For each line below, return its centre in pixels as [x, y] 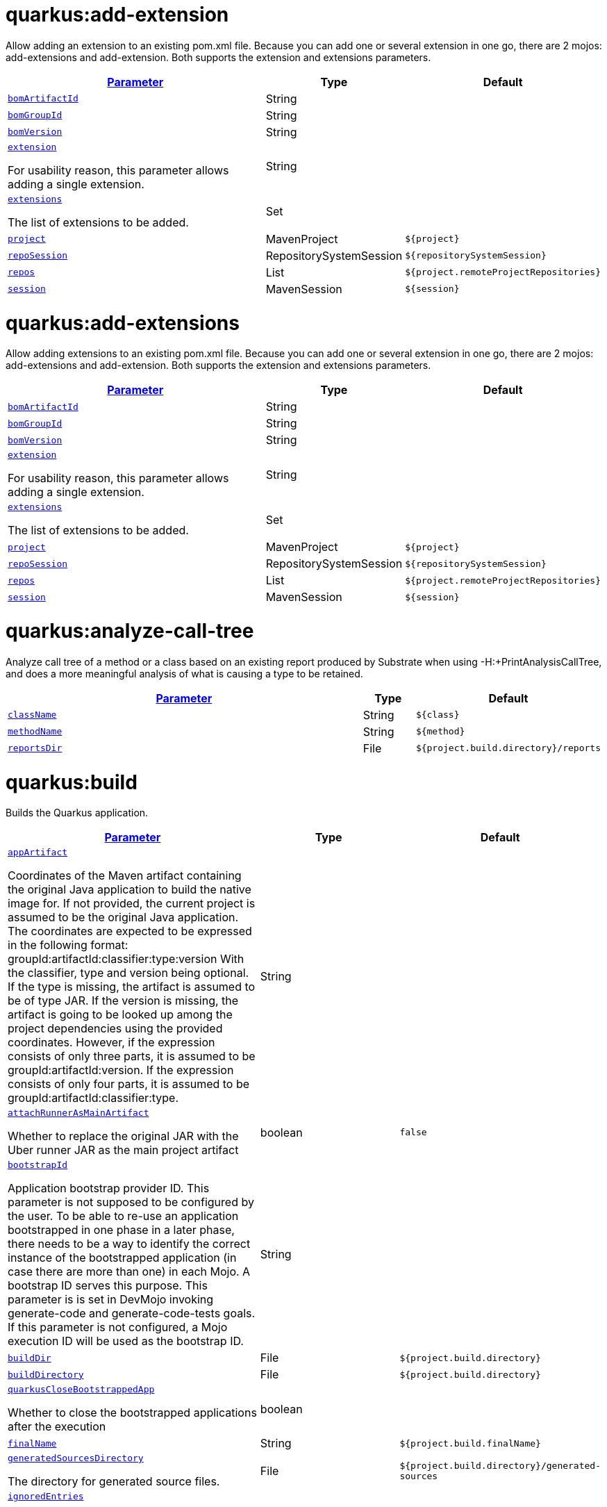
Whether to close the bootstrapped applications [132, 1413]
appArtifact [38, 853]
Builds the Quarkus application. [77, 813]
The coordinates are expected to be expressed [130, 931]
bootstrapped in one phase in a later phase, [121, 1230]
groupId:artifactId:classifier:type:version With [126, 959]
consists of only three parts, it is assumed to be [132, 1056]
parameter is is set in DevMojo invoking [111, 1300]
